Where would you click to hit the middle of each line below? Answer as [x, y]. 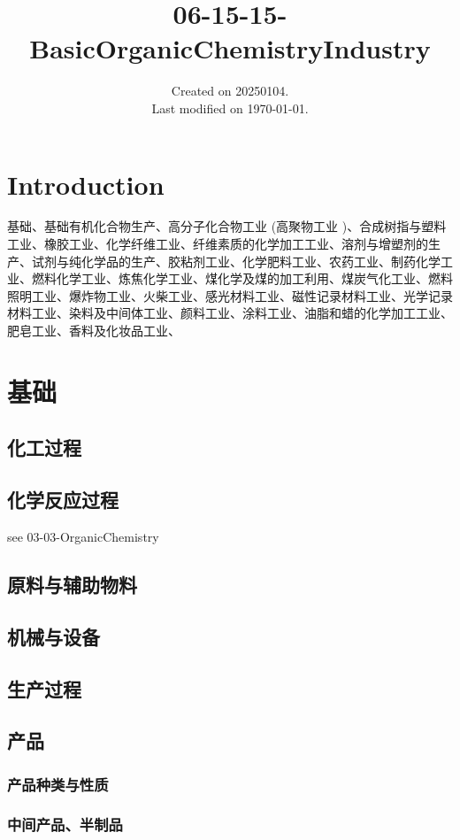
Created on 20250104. [230, 91]
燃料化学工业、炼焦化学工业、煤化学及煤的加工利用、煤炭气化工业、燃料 [242, 278]
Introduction [86, 184]
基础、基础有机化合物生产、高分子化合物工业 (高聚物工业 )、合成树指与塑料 [227, 226]
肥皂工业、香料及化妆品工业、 [94, 330]
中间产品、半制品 [65, 825]
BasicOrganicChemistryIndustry [230, 48]
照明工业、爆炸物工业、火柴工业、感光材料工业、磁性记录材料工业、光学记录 [230, 295]
